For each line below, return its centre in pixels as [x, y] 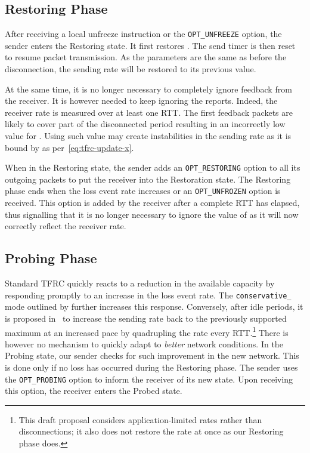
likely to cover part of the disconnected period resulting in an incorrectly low [145, 124]
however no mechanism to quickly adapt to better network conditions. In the [144, 343]
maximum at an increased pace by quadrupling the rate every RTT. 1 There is [147, 331]
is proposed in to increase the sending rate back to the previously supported [146, 318]
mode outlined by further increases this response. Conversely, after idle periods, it [154, 306]
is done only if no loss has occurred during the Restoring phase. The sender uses [151, 367]
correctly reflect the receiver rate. [66, 226]
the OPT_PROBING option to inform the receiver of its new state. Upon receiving [149, 379]
